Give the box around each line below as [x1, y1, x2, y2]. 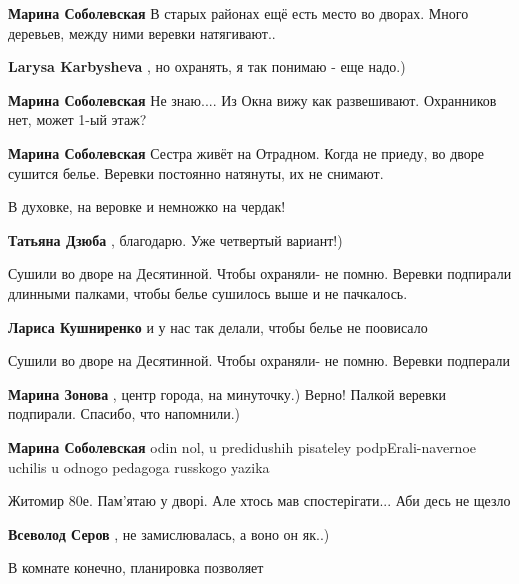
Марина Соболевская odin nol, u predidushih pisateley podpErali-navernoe [8, 436, 477, 457]
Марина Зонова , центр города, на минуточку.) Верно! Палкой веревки [8, 383, 446, 404]
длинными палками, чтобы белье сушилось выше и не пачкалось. [8, 282, 408, 303]
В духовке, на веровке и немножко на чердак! [8, 196, 286, 217]
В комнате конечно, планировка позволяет [8, 557, 264, 578]
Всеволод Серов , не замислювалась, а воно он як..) [8, 523, 330, 544]
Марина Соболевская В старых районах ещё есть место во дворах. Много [8, 3, 469, 23]
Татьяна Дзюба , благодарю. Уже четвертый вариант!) [8, 229, 343, 250]
